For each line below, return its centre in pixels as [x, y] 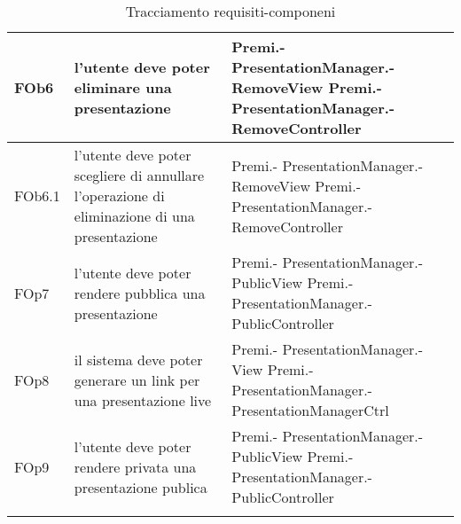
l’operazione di [119, 196]
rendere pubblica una [140, 293]
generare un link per [137, 379]
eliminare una [123, 87]
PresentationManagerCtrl [310, 410]
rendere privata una [135, 466]
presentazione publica [141, 487]
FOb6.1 [37, 196]
